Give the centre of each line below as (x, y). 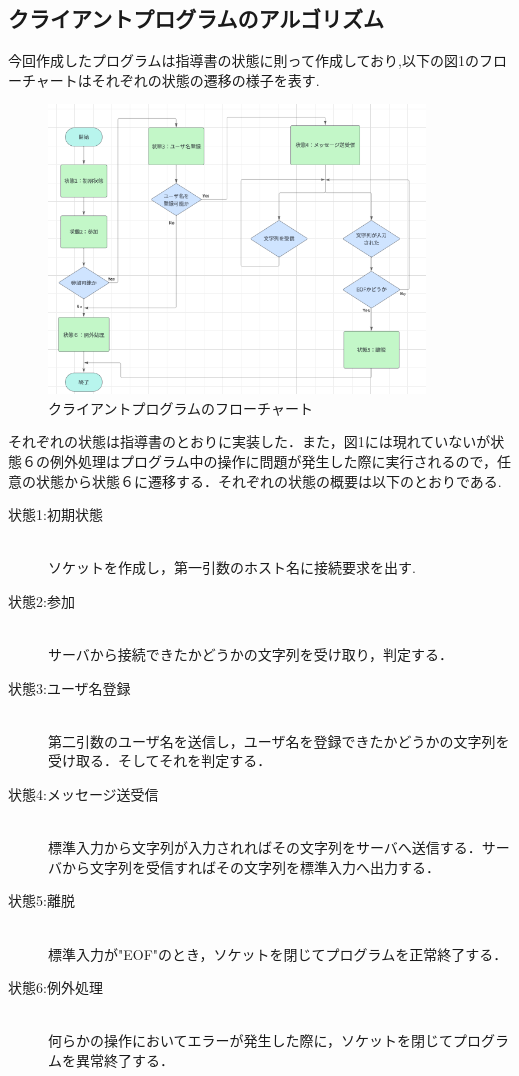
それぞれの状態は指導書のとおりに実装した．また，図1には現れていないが (249, 441)
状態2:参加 (41, 600)
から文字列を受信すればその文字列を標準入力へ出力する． (250, 866)
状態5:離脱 (41, 900)
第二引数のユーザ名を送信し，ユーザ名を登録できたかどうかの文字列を (279, 740)
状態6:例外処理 (55, 987)
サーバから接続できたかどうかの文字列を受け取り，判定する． (250, 654)
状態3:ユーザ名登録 (69, 687)
